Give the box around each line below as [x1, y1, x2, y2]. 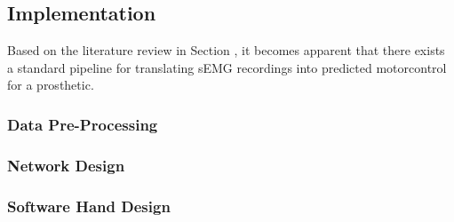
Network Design [7, 154, 125, 176]
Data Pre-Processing [7, 113, 158, 135]
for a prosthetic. [7, 75, 94, 94]
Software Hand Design [7, 194, 171, 217]
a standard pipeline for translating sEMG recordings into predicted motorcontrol [7, 58, 447, 76]
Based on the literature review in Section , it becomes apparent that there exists [7, 41, 445, 59]
